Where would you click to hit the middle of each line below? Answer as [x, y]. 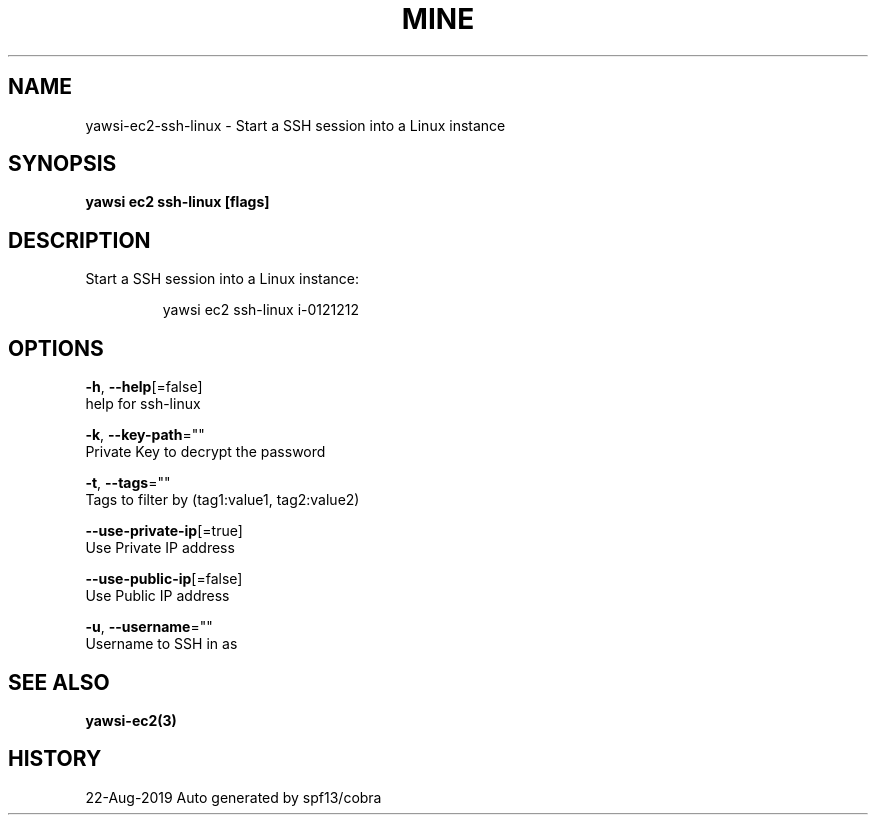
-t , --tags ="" [128, 483]
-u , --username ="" [149, 627]
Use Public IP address [157, 596]
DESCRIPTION [79, 240]
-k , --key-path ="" [145, 435]
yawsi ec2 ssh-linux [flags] [177, 202]
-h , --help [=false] [144, 387]
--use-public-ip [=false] [164, 579]
